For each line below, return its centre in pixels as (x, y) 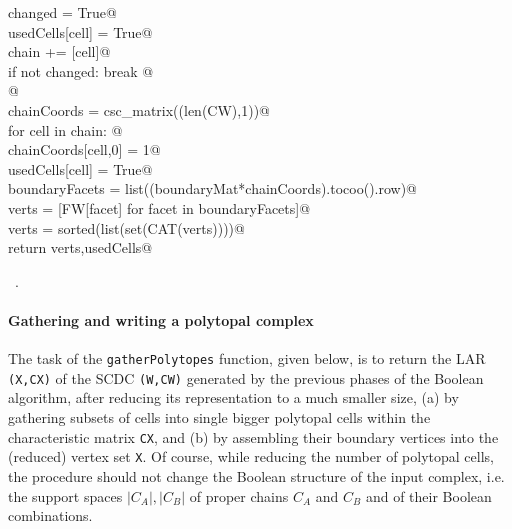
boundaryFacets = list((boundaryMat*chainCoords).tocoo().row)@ (213, 188)
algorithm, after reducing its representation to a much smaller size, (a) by (233, 397)
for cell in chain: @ (65, 129)
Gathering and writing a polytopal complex (161, 319)
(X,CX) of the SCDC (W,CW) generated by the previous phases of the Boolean (246, 377)
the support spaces (65, 495)
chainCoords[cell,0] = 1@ (84, 149)
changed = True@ (62, 12)
